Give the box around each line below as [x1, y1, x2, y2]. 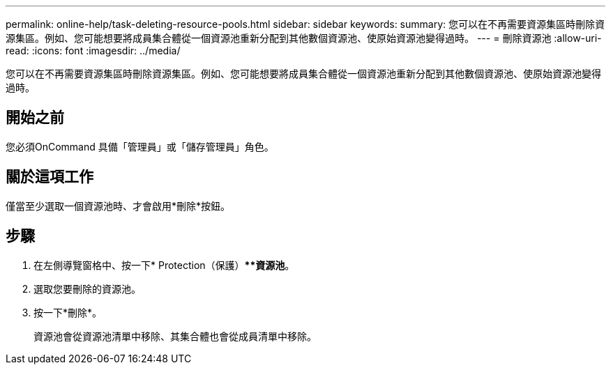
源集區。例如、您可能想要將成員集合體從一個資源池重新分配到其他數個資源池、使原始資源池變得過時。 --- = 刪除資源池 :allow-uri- [6, 32, 602, 44]
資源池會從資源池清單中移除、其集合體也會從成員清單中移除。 [33, 330, 317, 342]
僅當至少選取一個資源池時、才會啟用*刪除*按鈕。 [6, 199, 231, 212]
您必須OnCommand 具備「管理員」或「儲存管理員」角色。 [6, 140, 274, 153]
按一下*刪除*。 [33, 306, 103, 318]
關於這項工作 [6, 168, 93, 186]
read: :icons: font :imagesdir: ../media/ [6, 45, 181, 56]
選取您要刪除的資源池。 [33, 282, 141, 295]
